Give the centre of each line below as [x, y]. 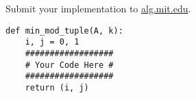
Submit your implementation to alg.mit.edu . [98, 8]
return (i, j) [57, 87]
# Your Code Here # [69, 65]
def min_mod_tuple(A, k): [64, 30]
